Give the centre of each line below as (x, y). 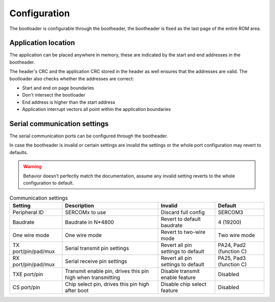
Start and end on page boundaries (58, 88)
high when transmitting (93, 277)
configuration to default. (48, 183)
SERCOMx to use (86, 212)
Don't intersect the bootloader (54, 95)
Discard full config (183, 212)
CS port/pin (26, 287)
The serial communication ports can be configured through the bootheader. (89, 136)
